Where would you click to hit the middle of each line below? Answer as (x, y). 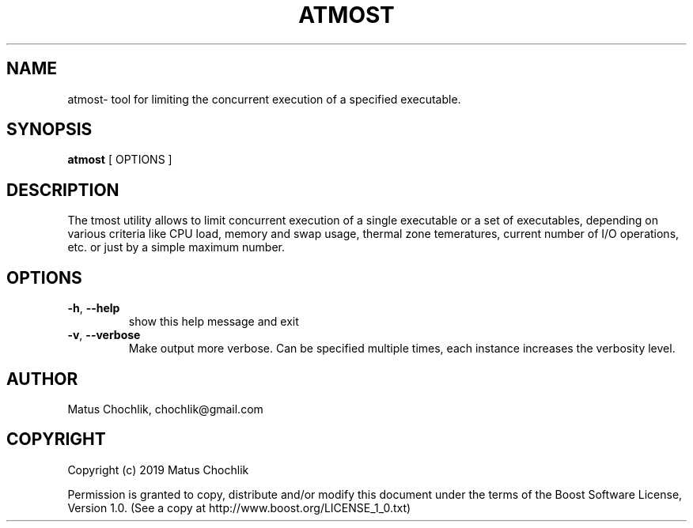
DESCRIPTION (63, 190)
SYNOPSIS (49, 130)
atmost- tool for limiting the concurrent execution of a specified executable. (264, 99)
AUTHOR (42, 379)
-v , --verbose (104, 335)
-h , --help (94, 308)
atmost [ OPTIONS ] (120, 160)
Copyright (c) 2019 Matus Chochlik (158, 470)
